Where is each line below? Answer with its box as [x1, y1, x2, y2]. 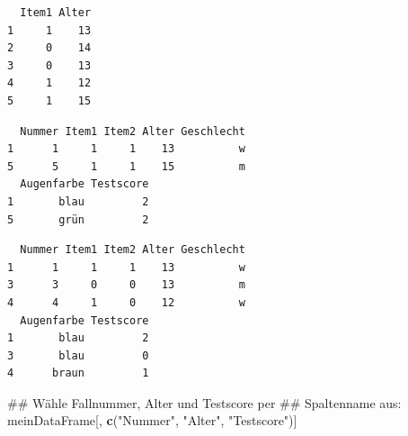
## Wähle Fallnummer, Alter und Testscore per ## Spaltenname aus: [7, 393, 402, 412]
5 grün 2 [7, 213, 149, 226]
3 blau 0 [7, 349, 149, 362]
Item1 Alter [20, 6, 92, 19]
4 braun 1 [7, 367, 149, 380]
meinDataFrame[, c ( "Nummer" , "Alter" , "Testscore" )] [7, 411, 297, 430]
